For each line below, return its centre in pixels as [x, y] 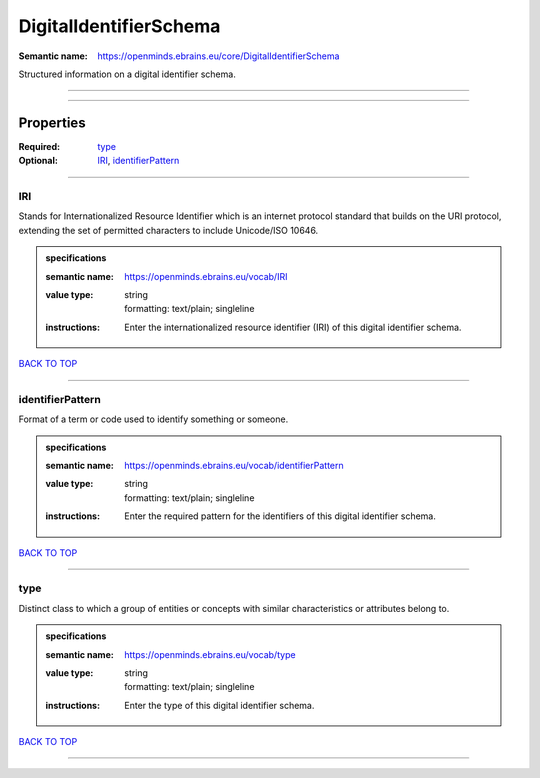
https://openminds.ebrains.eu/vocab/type [210, 654]
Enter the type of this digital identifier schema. [219, 705]
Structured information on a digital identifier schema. [127, 74]
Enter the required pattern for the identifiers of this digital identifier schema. [280, 516]
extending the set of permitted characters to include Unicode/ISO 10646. [168, 230]
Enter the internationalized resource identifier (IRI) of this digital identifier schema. [293, 327]
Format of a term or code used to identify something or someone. [153, 419]
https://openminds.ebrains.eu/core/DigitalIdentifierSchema [218, 56]
